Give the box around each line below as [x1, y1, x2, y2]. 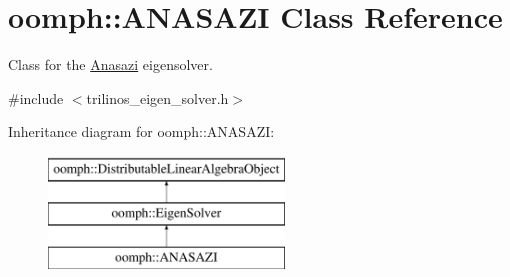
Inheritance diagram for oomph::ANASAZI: [8, 121, 275, 142]
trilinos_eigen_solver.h [86, 87, 229, 108]
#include [8, 87, 64, 108]
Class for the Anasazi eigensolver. [8, 54, 213, 75]
